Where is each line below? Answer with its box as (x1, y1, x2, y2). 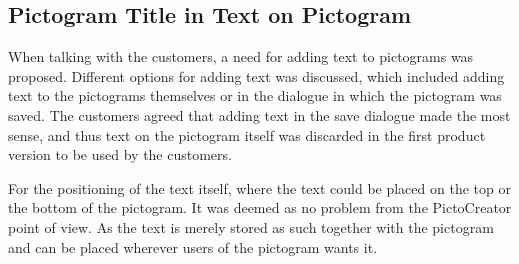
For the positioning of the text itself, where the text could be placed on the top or (8, 177, 511, 198)
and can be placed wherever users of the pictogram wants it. (8, 236, 378, 257)
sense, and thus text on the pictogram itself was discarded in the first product (8, 124, 486, 145)
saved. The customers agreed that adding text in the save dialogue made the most (8, 104, 511, 125)
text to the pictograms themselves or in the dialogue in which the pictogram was (8, 85, 502, 106)
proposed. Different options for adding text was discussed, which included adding (8, 65, 505, 86)
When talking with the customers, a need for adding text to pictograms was (8, 46, 474, 67)
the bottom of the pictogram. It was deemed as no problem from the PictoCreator (8, 197, 512, 218)
